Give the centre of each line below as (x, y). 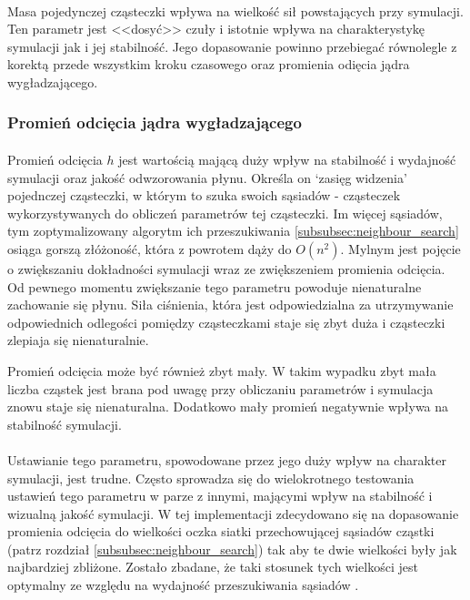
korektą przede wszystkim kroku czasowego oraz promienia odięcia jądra (209, 64)
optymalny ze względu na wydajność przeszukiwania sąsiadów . (183, 585)
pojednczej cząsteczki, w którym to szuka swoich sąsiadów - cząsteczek (204, 195)
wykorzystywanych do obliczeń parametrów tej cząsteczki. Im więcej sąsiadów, (225, 213)
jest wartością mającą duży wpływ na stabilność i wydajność (287, 159)
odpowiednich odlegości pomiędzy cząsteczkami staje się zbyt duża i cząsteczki (226, 322)
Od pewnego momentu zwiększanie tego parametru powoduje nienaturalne (215, 286)
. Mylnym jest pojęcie (400, 248)
